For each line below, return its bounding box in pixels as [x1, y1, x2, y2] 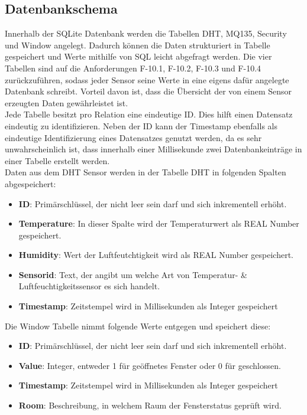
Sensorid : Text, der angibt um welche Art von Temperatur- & [18, 268, 247, 280]
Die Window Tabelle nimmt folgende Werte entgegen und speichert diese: [5, 319, 271, 332]
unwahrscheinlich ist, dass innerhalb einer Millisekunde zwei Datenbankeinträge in [5, 143, 302, 155]
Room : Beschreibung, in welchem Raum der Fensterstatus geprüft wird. [18, 399, 282, 411]
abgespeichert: [5, 177, 56, 189]
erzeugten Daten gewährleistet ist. [5, 96, 128, 109]
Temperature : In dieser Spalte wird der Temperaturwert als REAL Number [18, 217, 299, 230]
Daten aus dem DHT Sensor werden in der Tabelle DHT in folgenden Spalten [5, 166, 286, 178]
